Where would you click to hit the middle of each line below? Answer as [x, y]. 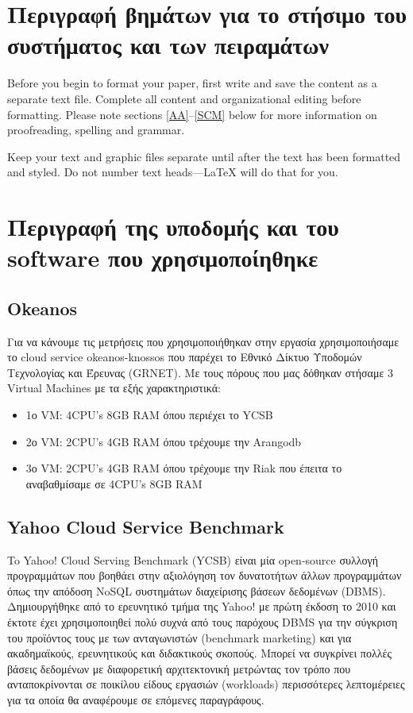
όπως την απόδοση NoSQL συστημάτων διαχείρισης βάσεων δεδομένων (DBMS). [197, 590]
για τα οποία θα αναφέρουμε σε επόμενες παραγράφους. [136, 699]
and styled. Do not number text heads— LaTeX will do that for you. [173, 172]
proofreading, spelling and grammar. [96, 130]
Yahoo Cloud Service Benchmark [146, 526]
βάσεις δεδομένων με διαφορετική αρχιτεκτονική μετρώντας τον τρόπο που [179, 668]
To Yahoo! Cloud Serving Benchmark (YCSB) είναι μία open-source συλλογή [193, 559]
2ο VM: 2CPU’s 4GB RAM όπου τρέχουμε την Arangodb [164, 441]
